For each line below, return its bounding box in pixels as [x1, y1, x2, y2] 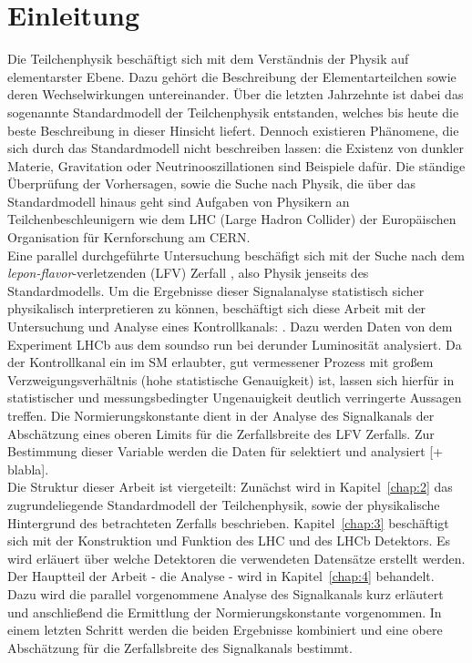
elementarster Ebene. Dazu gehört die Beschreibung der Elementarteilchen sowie [7, 66, 457, 86]
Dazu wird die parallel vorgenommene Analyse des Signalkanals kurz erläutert [7, 584, 444, 603]
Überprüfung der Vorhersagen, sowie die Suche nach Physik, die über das [7, 174, 416, 193]
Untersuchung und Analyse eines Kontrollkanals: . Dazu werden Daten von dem [7, 317, 453, 336]
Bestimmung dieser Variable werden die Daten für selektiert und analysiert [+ [7, 442, 444, 461]
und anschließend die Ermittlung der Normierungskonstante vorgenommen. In [7, 602, 442, 621]
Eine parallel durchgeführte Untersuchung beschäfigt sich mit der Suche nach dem [7, 245, 465, 264]
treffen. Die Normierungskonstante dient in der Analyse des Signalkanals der [7, 406, 435, 424]
